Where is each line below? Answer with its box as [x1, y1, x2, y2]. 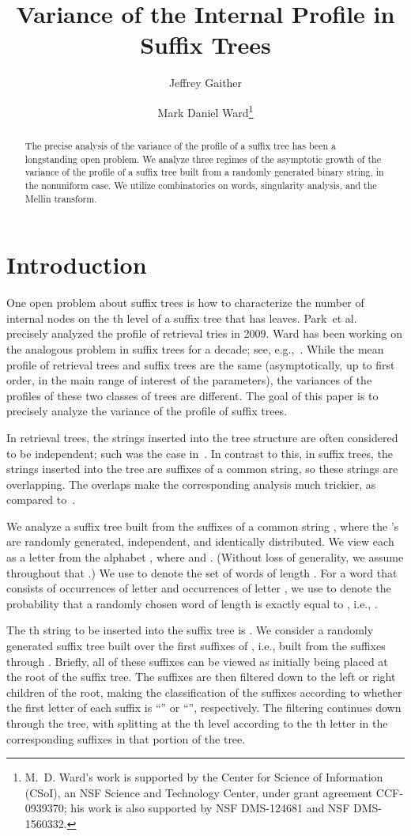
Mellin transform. [25, 191, 97, 205]
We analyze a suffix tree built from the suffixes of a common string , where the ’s [6, 517, 399, 534]
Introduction [6, 248, 147, 281]
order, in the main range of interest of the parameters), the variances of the [6, 372, 372, 388]
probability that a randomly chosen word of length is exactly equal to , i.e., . [6, 595, 378, 611]
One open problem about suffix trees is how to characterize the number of [6, 294, 364, 311]
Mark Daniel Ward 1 [157, 101, 254, 120]
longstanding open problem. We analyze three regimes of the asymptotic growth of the [25, 152, 381, 165]
